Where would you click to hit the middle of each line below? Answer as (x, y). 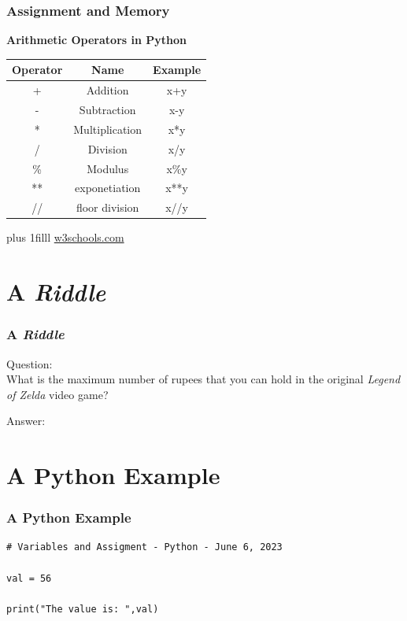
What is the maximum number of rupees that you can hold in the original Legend (203, 379)
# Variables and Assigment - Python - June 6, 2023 (144, 547)
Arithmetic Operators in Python (96, 40)
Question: (30, 363)
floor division (107, 207)
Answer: (26, 421)
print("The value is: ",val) (83, 609)
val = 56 (29, 578)
